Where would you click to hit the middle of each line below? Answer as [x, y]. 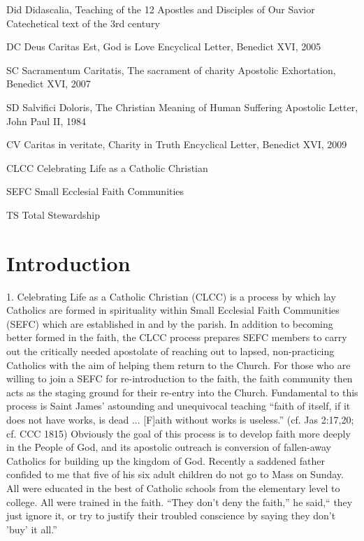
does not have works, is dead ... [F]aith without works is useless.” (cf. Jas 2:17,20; [180, 419]
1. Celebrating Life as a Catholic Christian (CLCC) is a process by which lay [171, 296]
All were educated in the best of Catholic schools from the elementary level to [173, 488]
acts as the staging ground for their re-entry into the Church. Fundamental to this [182, 392]
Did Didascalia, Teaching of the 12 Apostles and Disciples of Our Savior [161, 9]
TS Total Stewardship [53, 214]
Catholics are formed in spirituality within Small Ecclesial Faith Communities [173, 310]
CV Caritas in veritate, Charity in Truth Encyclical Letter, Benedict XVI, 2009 [177, 144]
